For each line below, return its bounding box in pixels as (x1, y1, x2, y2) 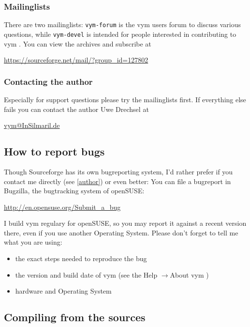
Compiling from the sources (4, 310, 146, 325)
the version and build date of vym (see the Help (15, 269, 158, 280)
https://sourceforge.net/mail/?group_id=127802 (4, 55, 148, 65)
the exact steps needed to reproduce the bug (15, 253, 147, 264)
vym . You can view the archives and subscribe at (4, 38, 151, 48)
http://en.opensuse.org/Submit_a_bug (4, 202, 121, 212)
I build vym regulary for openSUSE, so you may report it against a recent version (4, 218, 247, 228)
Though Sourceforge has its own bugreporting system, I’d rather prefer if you (4, 166, 233, 176)
